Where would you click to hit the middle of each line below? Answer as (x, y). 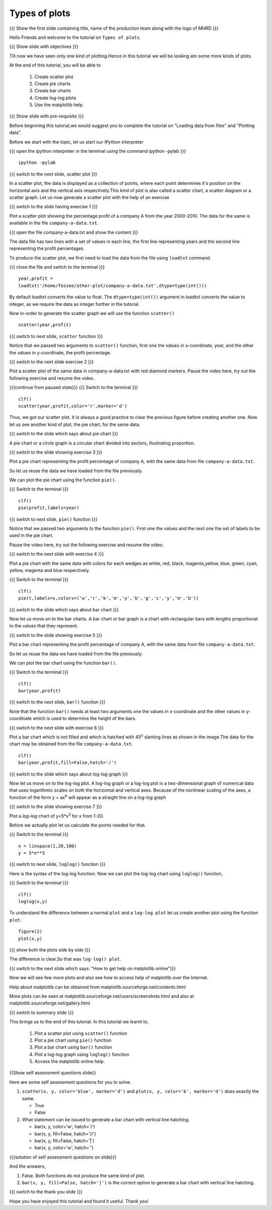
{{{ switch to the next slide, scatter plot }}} (53, 174)
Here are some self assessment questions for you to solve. (70, 1082)
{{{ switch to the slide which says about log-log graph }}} (69, 774)
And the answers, (27, 1166)
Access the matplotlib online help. (70, 1061)
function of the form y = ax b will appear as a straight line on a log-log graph (88, 797)
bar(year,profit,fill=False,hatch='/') (67, 763)
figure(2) (30, 932)
